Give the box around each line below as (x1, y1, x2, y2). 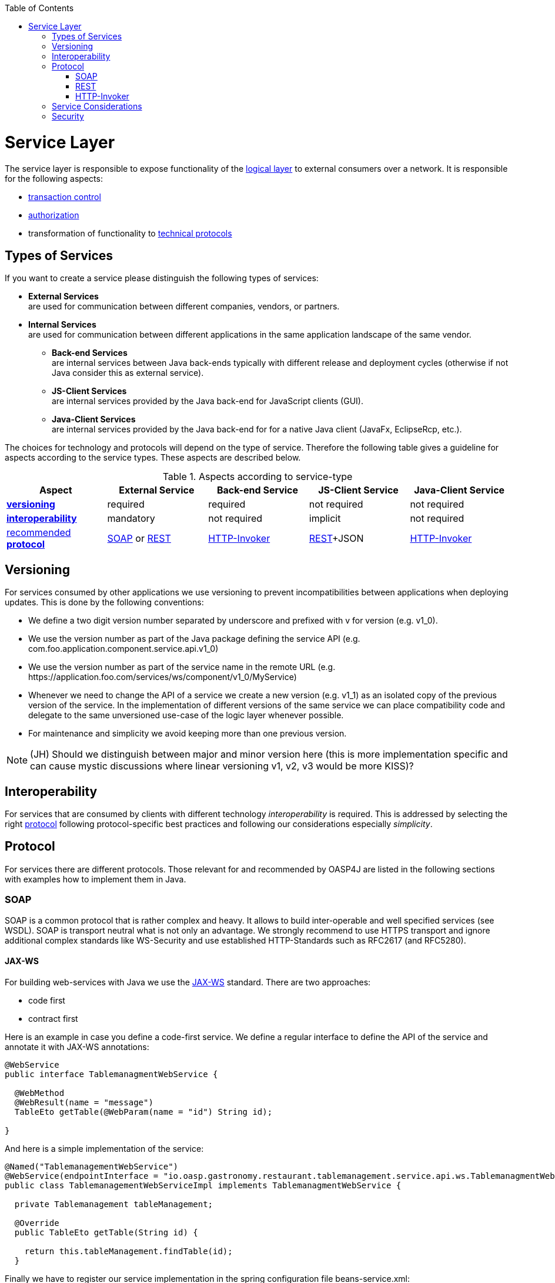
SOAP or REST (107, 532, 171, 545)
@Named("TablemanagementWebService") (5, 1161, 179, 1171)
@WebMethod (14, 1088, 65, 1098)
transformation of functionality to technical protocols (28, 228, 232, 238)
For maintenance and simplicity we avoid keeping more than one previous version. (28, 728, 347, 739)
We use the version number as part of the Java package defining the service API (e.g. (28, 634, 360, 644)
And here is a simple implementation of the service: (5, 1143, 204, 1154)
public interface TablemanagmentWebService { (5, 1069, 218, 1079)
